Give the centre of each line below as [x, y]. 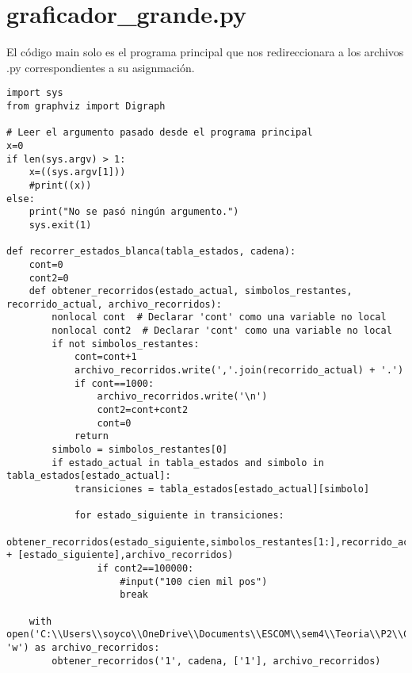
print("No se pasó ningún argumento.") [134, 212]
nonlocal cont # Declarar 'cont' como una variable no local [219, 317]
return [91, 436]
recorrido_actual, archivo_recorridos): [114, 304]
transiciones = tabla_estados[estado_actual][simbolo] [222, 489]
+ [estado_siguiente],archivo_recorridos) [120, 555]
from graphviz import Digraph [86, 106]
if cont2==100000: [145, 568]
